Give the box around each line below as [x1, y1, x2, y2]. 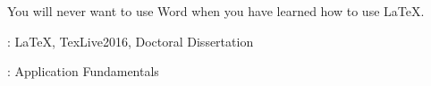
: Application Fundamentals [7, 62, 159, 81]
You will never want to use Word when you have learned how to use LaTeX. [7, 2, 425, 20]
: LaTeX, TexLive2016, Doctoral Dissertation [7, 31, 254, 50]
